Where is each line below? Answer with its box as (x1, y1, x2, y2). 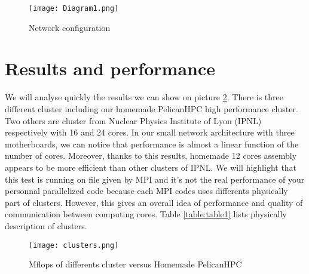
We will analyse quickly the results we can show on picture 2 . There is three (5, 91, 283, 103)
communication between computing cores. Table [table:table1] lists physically (5, 208, 287, 220)
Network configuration (29, 21, 111, 33)
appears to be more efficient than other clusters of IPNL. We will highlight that (5, 161, 297, 173)
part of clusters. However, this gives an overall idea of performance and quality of (5, 196, 303, 208)
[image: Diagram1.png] (29, 4, 119, 13)
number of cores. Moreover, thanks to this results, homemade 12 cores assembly (5, 149, 297, 162)
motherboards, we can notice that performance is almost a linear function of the (5, 137, 299, 150)
